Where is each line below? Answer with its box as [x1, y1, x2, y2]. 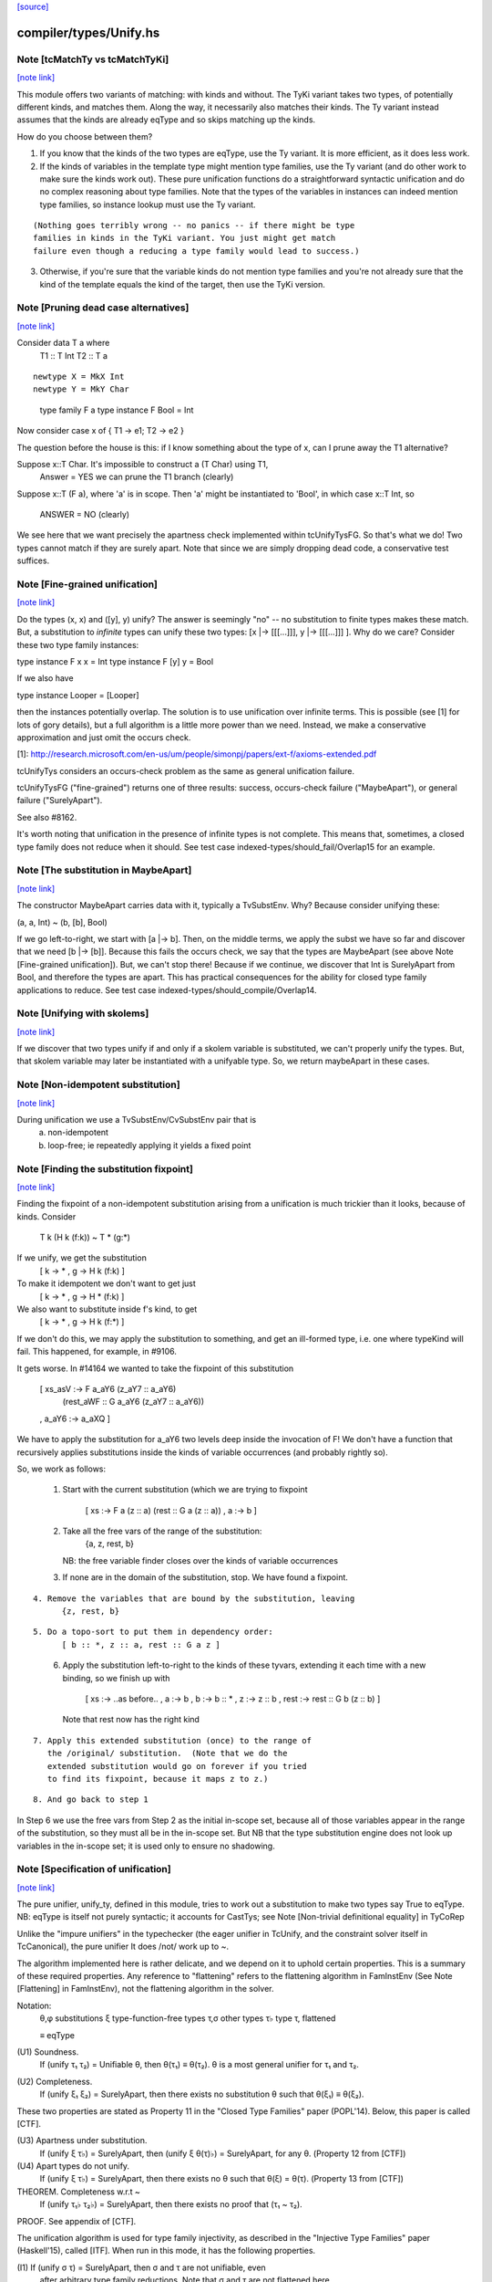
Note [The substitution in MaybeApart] [16, 864, 192, 876]
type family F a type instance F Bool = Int [39, 404, 194, 415]
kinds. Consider [16, 1210, 77, 1222]
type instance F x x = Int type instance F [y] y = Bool [16, 655, 214, 666]
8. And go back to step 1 [33, 1795, 149, 1805]
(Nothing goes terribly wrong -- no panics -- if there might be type [33, 220, 355, 231]
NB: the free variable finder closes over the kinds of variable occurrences [62, 1554, 339, 1565]
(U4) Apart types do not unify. [16, 2161, 130, 2172]
